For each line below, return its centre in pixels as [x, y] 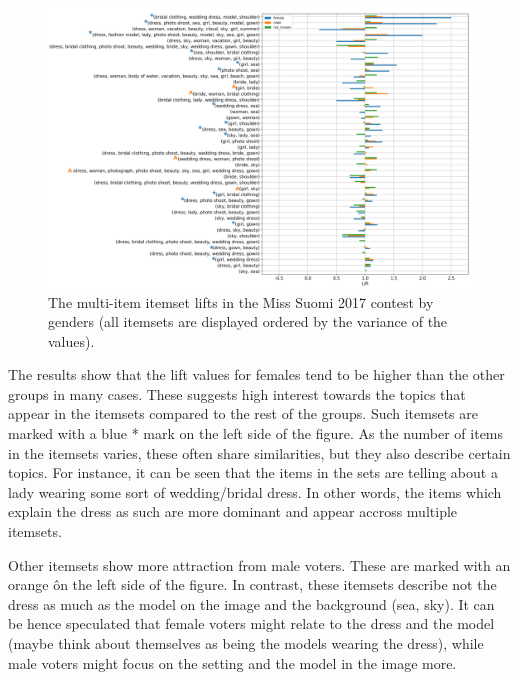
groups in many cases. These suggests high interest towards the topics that [237, 393]
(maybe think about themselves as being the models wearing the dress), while [246, 643]
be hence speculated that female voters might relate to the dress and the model [251, 623]
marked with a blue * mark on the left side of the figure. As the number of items [256, 433]
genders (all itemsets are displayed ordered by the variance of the [248, 321]
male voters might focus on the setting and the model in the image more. [232, 662]
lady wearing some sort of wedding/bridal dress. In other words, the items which [255, 491]
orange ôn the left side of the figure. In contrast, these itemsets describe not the [252, 584]
